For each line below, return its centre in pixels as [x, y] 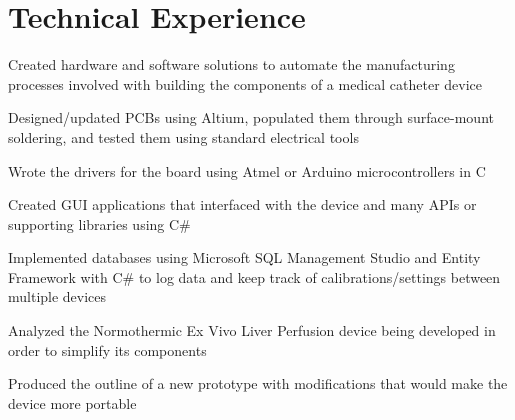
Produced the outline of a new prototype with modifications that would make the [258, 383]
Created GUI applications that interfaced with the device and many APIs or [242, 204]
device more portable [72, 402]
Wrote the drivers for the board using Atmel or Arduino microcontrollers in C [247, 170]
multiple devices [57, 296]
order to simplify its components [107, 349]
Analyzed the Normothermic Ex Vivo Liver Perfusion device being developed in [252, 330]
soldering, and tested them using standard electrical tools [183, 136]
